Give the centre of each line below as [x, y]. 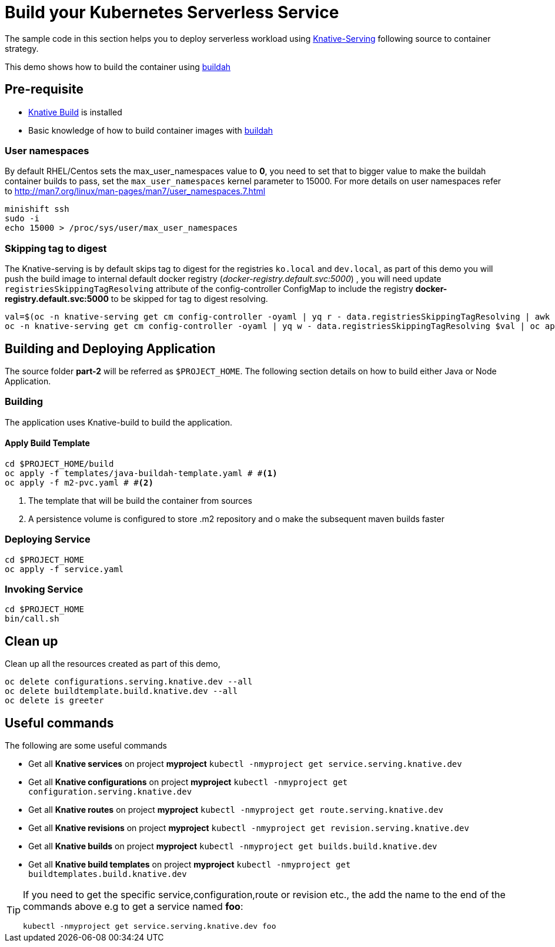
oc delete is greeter [54, 701]
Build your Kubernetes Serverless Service [172, 12]
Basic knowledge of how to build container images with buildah [151, 130]
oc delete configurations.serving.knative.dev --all [129, 682]
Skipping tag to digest [56, 248]
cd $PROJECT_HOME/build [59, 463]
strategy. [22, 48]
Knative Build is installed [75, 112]
